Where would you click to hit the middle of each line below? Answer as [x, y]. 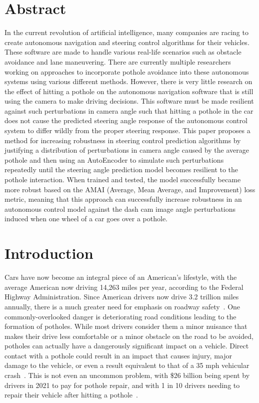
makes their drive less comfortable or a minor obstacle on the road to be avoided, [129, 336]
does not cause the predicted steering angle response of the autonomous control [126, 120]
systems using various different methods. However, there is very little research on [128, 81]
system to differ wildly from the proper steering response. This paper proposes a [127, 130]
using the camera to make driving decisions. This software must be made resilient [129, 101]
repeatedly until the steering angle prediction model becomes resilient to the [121, 169]
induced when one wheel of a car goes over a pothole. [86, 219]
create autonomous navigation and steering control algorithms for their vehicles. [127, 42]
